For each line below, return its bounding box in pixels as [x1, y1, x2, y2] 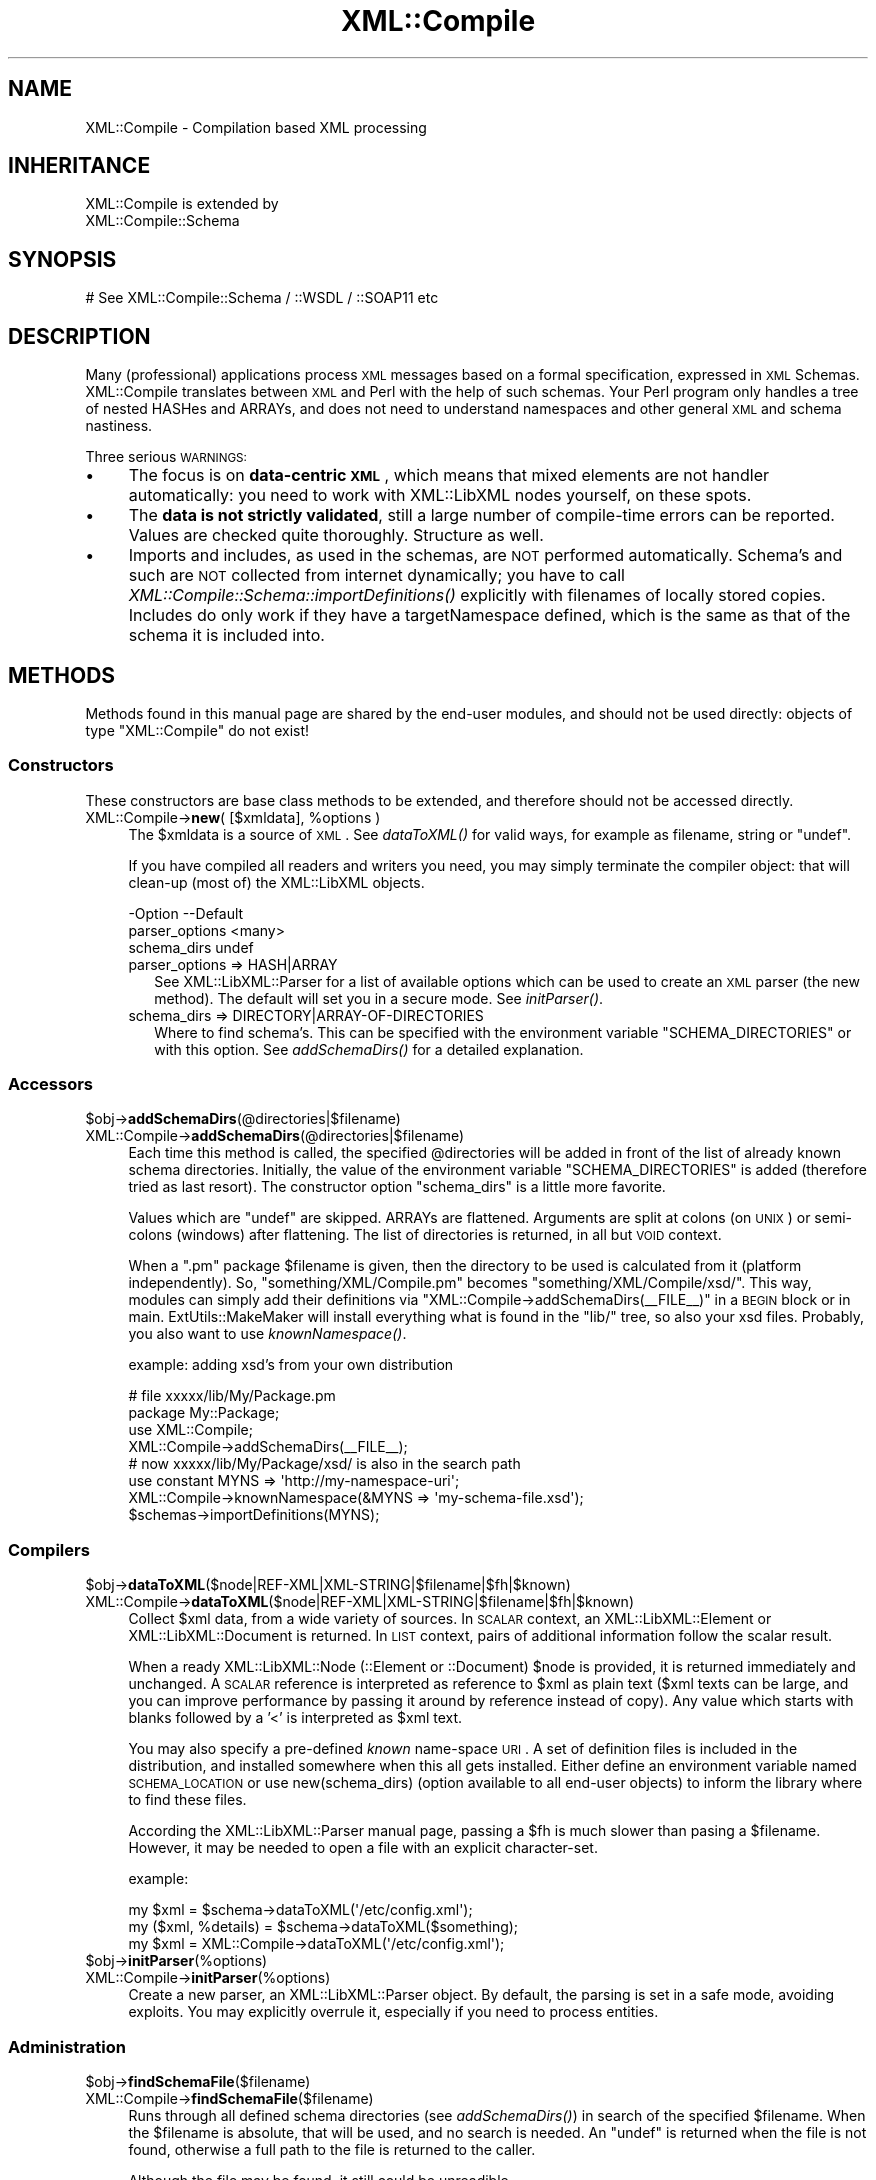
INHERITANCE [8, 153, 151, 179]
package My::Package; [128, 1404, 280, 1422]
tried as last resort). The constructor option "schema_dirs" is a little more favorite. [128, 1178, 666, 1196]
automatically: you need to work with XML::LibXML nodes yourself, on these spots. [128, 485, 752, 506]
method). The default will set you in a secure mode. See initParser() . [154, 989, 604, 1007]
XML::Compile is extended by [85, 195, 279, 213]
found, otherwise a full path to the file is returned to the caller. [128, 2140, 536, 2158]
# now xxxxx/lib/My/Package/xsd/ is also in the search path [128, 1455, 521, 1473]
